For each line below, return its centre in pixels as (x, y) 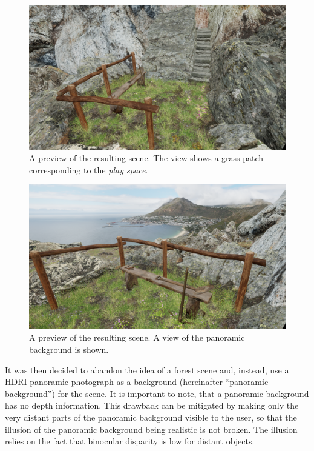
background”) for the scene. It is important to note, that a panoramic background (157, 393)
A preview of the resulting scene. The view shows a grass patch (146, 158)
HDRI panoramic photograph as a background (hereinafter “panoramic (137, 382)
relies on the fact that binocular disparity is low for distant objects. (130, 441)
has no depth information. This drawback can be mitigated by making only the (152, 405)
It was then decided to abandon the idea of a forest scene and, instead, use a (147, 369)
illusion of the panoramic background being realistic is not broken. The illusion (151, 429)
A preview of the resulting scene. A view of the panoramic (137, 337)
